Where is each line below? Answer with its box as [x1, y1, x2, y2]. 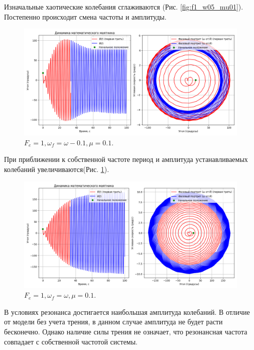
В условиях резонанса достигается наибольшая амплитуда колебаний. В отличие [4, 306, 250, 317]
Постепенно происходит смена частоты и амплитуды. [4, 11, 167, 22]
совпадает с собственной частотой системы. [4, 336, 138, 346]
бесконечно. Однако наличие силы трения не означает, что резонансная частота [4, 326, 247, 336]
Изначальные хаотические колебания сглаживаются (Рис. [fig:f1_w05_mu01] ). [4, 2, 243, 12]
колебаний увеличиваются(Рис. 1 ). [4, 163, 109, 174]
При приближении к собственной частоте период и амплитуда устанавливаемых [4, 154, 248, 164]
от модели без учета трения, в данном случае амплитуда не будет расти [4, 316, 223, 327]
